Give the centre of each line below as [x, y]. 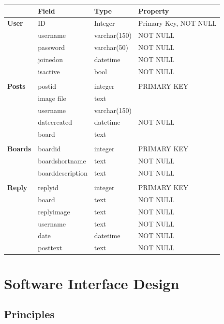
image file [52, 98]
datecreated [55, 122]
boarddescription [63, 172]
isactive [49, 71]
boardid [49, 149]
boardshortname [62, 161]
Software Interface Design [92, 283]
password [52, 47]
